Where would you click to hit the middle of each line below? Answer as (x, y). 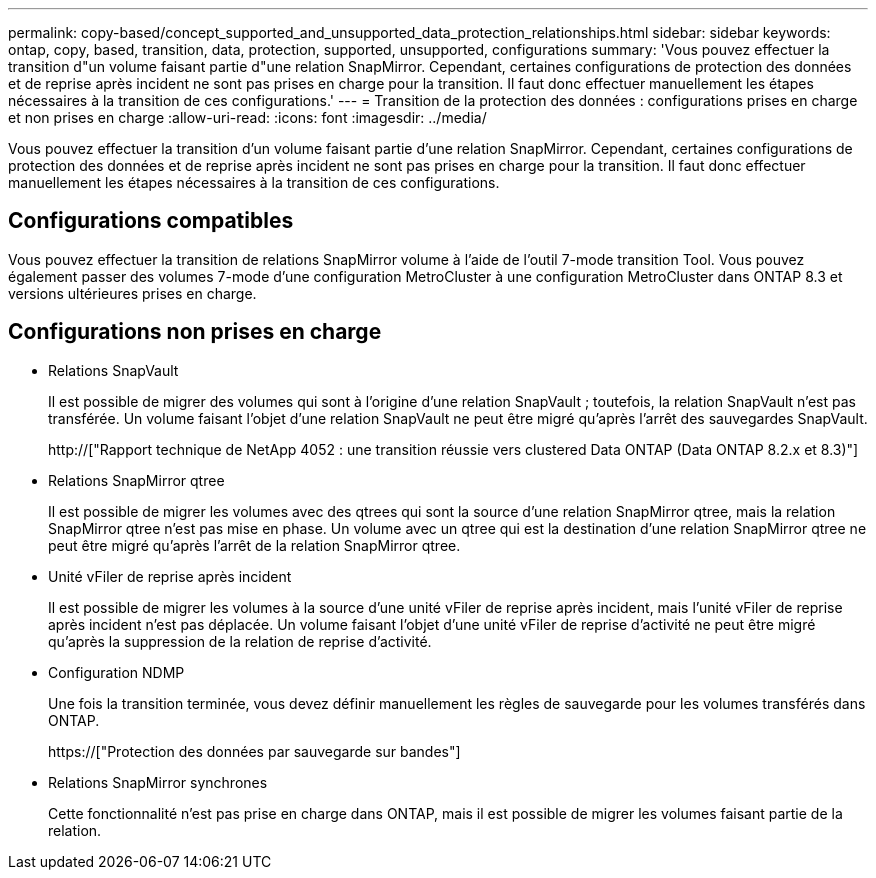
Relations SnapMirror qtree (136, 480)
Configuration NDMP (116, 672)
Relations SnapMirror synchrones (158, 782)
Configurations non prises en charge (195, 332)
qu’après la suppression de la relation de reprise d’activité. (240, 641)
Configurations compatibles (151, 221)
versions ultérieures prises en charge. (132, 293)
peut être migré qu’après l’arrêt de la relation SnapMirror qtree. (254, 545)
